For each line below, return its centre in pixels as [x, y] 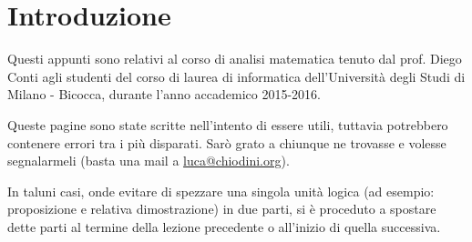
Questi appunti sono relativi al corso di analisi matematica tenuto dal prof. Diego [235, 59]
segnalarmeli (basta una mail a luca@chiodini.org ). [149, 161]
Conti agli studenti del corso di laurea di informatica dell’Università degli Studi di [236, 76]
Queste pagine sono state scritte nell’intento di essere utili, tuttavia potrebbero [228, 124]
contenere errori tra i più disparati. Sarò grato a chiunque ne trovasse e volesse [227, 142]
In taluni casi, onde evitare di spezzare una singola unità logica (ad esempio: [221, 191]
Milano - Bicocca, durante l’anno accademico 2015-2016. [164, 94]
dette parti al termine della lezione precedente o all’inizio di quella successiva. [224, 226]
